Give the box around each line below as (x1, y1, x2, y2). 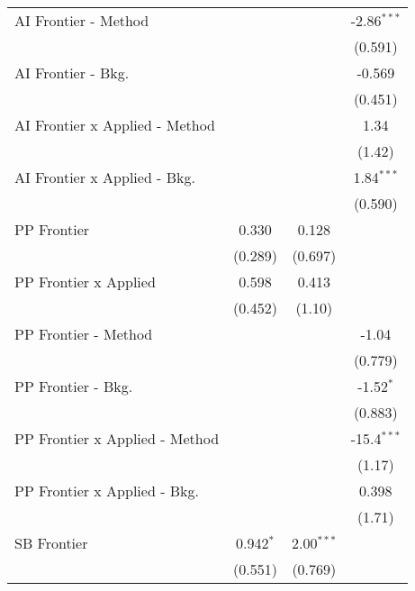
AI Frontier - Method (14, 10, 149, 31)
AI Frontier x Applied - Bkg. (14, 167, 195, 187)
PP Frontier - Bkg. (14, 376, 133, 396)
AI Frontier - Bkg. (14, 62, 130, 83)
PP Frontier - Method (14, 323, 153, 344)
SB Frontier (14, 532, 88, 553)
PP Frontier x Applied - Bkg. (14, 480, 200, 501)
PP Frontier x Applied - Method (14, 428, 220, 449)
